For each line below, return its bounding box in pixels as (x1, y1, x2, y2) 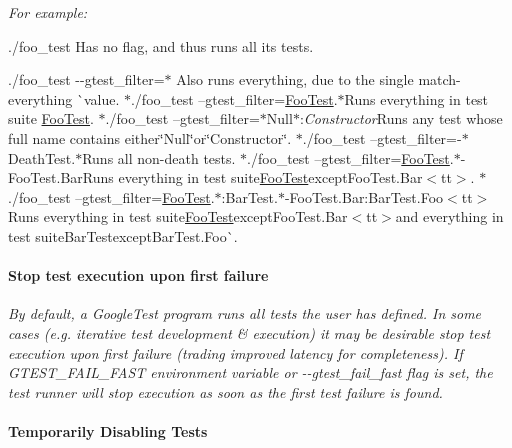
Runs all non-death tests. (82, 147, 236, 168)
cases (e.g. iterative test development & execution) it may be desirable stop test (8, 322, 491, 343)
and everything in (395, 206, 504, 227)
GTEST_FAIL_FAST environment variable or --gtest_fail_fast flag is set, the (8, 362, 493, 383)
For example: (8, 2, 88, 22)
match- (418, 69, 461, 90)
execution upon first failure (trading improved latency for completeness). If (8, 342, 463, 363)
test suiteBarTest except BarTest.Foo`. (8, 225, 238, 246)
